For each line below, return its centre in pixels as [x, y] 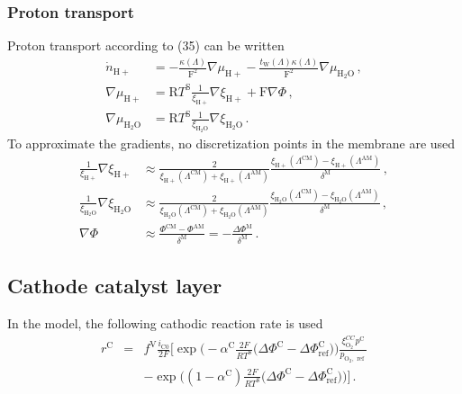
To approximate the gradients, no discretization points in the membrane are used [231, 143]
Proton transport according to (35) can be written [146, 45]
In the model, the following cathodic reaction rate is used [165, 323]
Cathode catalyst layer [115, 286]
